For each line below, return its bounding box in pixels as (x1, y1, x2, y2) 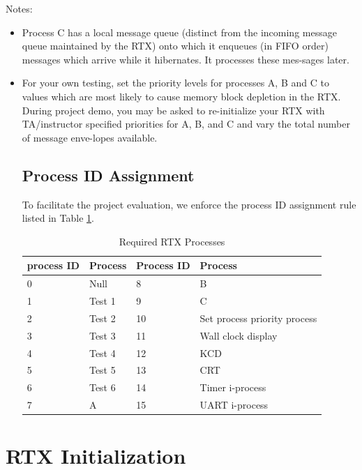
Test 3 (89, 328, 116, 342)
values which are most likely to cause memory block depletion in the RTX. (22, 89, 341, 103)
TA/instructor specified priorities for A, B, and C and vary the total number (22, 116, 350, 131)
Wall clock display (199, 328, 278, 342)
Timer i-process (199, 380, 266, 395)
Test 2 (89, 310, 116, 325)
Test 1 (89, 294, 116, 308)
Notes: (6, 1, 33, 15)
